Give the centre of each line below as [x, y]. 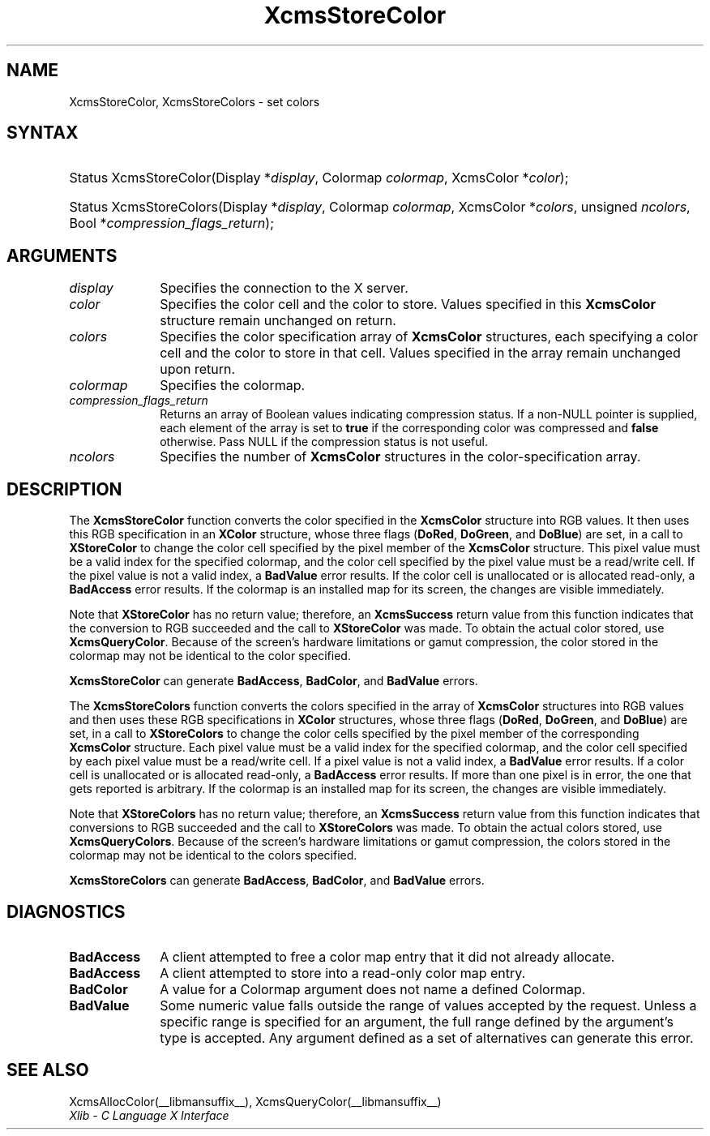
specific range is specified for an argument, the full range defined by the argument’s [417, 1021]
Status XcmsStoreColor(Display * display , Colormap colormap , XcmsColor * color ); [319, 178]
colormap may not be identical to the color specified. [210, 656]
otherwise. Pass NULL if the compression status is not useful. [324, 442]
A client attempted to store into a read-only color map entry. [343, 973]
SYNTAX [43, 133]
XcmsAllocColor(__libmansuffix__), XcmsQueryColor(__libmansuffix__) [255, 1101]
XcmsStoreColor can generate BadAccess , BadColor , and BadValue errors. [274, 681]
